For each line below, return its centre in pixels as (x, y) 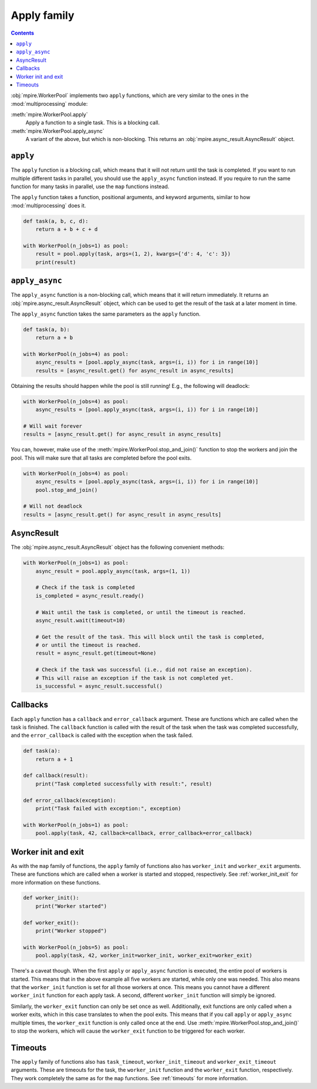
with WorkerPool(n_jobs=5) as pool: (76, 947)
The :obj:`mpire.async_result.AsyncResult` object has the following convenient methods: (118, 547)
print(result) (56, 262)
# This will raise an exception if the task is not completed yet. (135, 678)
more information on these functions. (56, 882)
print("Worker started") (71, 906)
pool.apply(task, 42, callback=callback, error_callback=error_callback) (144, 833)
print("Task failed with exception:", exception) (108, 809)
